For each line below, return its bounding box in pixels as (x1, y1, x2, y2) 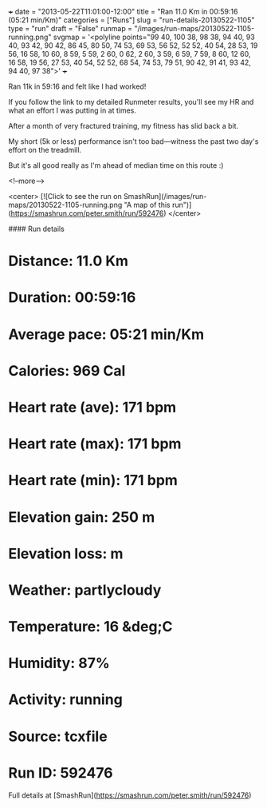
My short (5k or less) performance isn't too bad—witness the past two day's (8, 137, 259, 146)
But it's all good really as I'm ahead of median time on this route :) (8, 161, 224, 170)
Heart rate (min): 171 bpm (8, 472, 178, 490)
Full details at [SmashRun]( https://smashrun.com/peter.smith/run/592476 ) (8, 790, 252, 800)
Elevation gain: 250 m (8, 507, 155, 526)
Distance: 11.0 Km (8, 252, 129, 270)
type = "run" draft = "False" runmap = (8, 24, 133, 33)
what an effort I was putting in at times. (8, 105, 137, 115)
